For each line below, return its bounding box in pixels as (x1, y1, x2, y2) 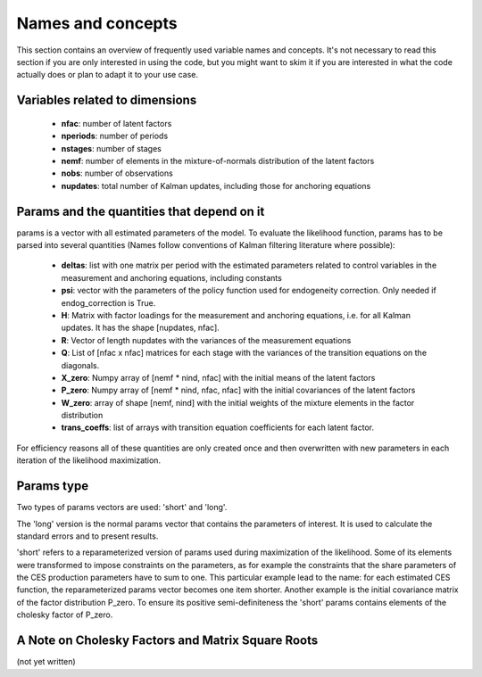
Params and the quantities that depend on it (16, 203, 265, 219)
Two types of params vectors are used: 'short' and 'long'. (16, 502, 228, 513)
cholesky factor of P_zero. (16, 609, 113, 620)
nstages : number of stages (61, 143, 162, 153)
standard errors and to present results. (16, 531, 159, 541)
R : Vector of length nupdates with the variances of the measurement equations (61, 334, 352, 345)
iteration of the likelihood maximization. (16, 455, 161, 466)
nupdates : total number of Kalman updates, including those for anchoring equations (61, 180, 371, 191)
